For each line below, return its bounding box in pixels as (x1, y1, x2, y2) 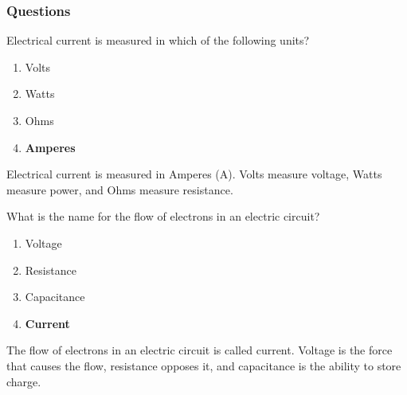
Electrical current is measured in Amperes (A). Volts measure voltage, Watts (6, 166, 382, 182)
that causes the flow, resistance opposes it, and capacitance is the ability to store (6, 357, 401, 373)
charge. (6, 373, 41, 389)
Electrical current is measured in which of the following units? (6, 32, 310, 49)
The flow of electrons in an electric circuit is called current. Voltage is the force (6, 342, 393, 358)
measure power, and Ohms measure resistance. (6, 181, 233, 197)
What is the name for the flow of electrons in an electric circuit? (6, 208, 320, 225)
